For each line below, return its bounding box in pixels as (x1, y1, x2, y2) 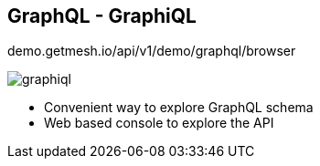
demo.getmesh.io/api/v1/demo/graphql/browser (7, 43, 296, 59)
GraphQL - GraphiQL (7, 5, 197, 27)
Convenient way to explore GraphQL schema (44, 99, 314, 116)
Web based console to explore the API (44, 115, 274, 131)
